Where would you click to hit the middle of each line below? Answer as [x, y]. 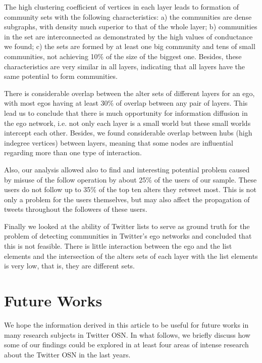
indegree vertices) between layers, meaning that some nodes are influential [119, 142]
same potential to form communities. [61, 76]
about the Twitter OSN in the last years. [67, 354]
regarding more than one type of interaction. [73, 152]
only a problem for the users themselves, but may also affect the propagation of [127, 199]
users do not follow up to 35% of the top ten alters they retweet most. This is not [130, 189]
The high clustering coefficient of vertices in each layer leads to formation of [122, 7]
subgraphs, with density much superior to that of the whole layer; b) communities [131, 27]
